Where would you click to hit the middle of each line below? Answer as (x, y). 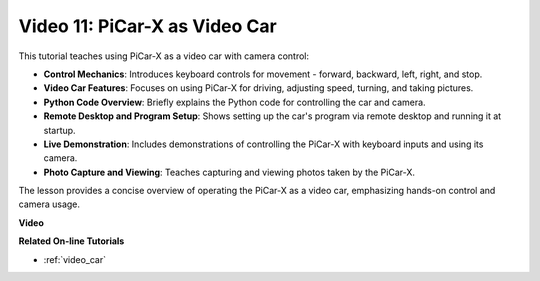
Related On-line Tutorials (71, 241)
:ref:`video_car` (75, 259)
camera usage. (49, 204)
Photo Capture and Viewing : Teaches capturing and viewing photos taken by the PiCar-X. (229, 172)
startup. (59, 130)
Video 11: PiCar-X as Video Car (147, 26)
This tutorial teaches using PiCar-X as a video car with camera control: (164, 56)
